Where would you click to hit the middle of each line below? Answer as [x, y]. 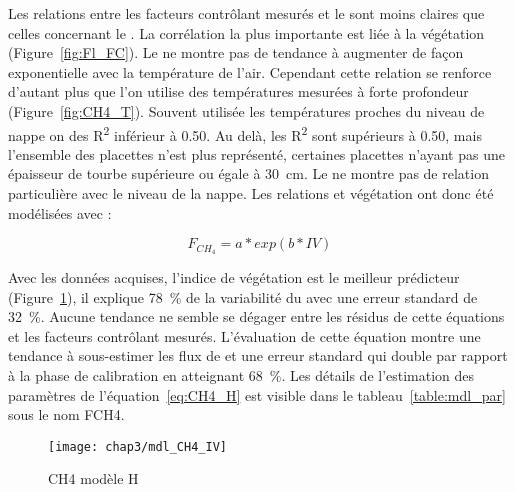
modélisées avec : [60, 212]
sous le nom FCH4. [66, 414]
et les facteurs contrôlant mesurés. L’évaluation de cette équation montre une [244, 335]
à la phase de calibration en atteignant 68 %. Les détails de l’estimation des [241, 375]
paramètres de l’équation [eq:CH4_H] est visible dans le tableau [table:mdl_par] [257, 394]
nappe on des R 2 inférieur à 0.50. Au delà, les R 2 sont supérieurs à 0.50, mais [245, 133]
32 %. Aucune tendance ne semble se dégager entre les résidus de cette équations [256, 316]
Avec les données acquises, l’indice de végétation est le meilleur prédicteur [234, 277]
